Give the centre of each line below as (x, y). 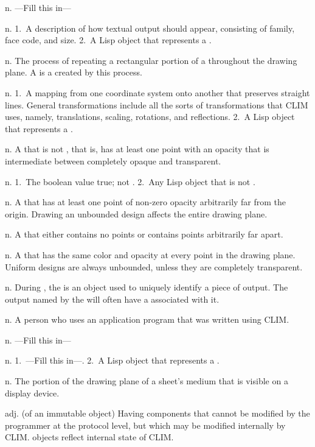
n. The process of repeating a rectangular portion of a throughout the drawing (151, 60)
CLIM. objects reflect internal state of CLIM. (89, 437)
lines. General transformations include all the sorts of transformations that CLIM (157, 104)
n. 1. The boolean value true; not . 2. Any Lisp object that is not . (130, 181)
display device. (32, 392)
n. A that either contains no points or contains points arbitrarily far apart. (144, 234)
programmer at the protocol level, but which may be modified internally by (145, 425)
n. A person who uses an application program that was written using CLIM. (147, 319)
